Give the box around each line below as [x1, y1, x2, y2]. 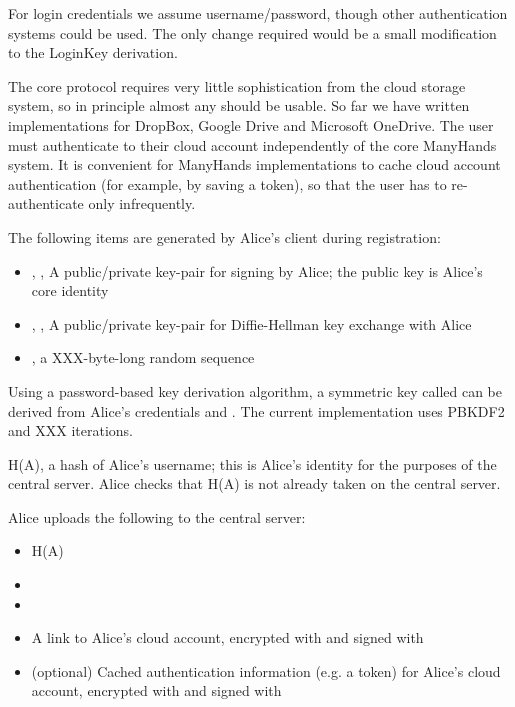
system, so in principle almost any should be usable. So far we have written [8, 95, 470, 116]
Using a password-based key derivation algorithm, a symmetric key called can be [8, 380, 503, 401]
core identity [31, 280, 109, 301]
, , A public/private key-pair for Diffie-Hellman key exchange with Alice [31, 313, 472, 334]
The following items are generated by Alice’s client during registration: [8, 226, 441, 247]
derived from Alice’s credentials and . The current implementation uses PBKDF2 [8, 400, 505, 421]
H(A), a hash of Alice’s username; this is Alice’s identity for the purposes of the [8, 453, 497, 474]
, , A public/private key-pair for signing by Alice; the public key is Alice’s [31, 260, 483, 281]
